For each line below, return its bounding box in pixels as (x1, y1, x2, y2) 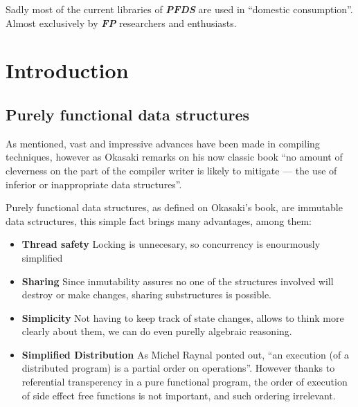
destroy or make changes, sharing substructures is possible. (21, 287, 272, 302)
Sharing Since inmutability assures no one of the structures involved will (21, 273, 334, 288)
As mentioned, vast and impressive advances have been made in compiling (6, 136, 320, 150)
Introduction (6, 56, 129, 84)
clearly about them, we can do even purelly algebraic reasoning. (21, 324, 292, 338)
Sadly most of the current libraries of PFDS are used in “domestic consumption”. (6, 2, 353, 16)
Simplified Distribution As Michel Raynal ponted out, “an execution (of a (21, 347, 349, 361)
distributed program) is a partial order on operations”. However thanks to (21, 361, 335, 375)
